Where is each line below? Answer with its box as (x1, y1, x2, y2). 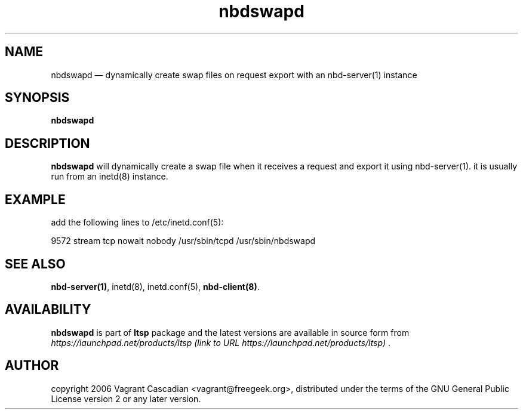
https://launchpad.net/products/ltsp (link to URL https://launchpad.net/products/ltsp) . (51, 337, 390, 348)
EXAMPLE (5, 191, 66, 207)
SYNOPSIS (5, 90, 70, 106)
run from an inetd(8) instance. (51, 171, 168, 182)
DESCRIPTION (5, 135, 90, 151)
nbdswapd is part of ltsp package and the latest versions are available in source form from (51, 327, 410, 338)
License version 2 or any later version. (51, 393, 201, 404)
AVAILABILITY (5, 302, 91, 317)
